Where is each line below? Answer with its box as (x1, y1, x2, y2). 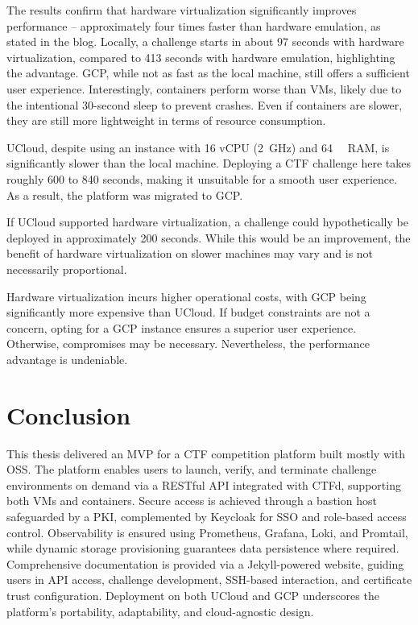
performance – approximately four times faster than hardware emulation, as (6, 17, 381, 34)
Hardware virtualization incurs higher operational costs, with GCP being (6, 288, 366, 304)
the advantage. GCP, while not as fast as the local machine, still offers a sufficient (6, 64, 410, 81)
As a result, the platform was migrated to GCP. (6, 186, 243, 203)
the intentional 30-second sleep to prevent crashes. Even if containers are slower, (6, 96, 403, 113)
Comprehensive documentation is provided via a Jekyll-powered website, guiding (6, 555, 404, 572)
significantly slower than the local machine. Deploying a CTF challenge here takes (6, 155, 411, 172)
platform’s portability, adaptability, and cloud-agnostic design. (6, 602, 314, 619)
